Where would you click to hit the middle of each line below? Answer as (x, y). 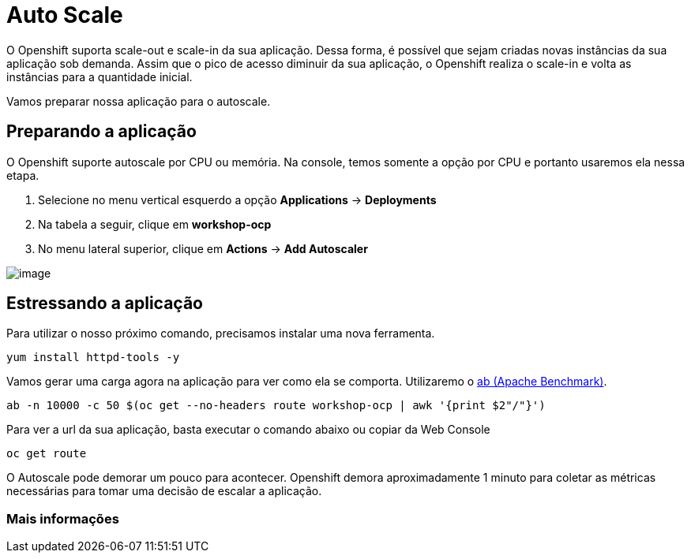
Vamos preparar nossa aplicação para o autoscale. (139, 101)
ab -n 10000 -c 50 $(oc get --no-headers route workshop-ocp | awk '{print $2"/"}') (276, 406)
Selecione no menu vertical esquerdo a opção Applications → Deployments (237, 199)
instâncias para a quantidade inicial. (100, 76)
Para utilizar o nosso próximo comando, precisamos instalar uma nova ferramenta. (221, 334)
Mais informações (63, 518)
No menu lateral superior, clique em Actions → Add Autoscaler (203, 248)
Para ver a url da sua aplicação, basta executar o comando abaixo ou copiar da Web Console (248, 430)
